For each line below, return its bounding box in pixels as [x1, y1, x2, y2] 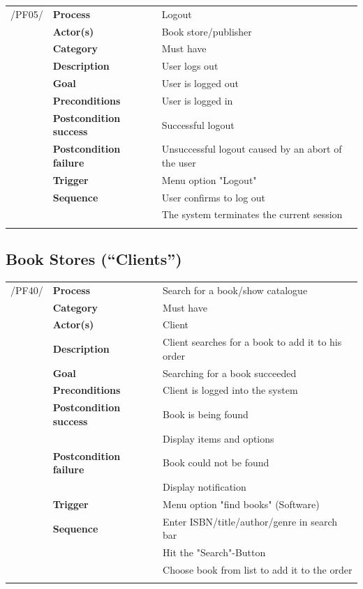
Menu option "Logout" [161, 172, 257, 187]
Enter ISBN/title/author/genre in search [163, 514, 337, 528]
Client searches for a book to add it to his [163, 335, 342, 349]
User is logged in [161, 93, 233, 107]
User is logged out [161, 76, 239, 91]
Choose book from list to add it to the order [163, 563, 353, 577]
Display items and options [163, 431, 274, 445]
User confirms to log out [161, 190, 266, 204]
